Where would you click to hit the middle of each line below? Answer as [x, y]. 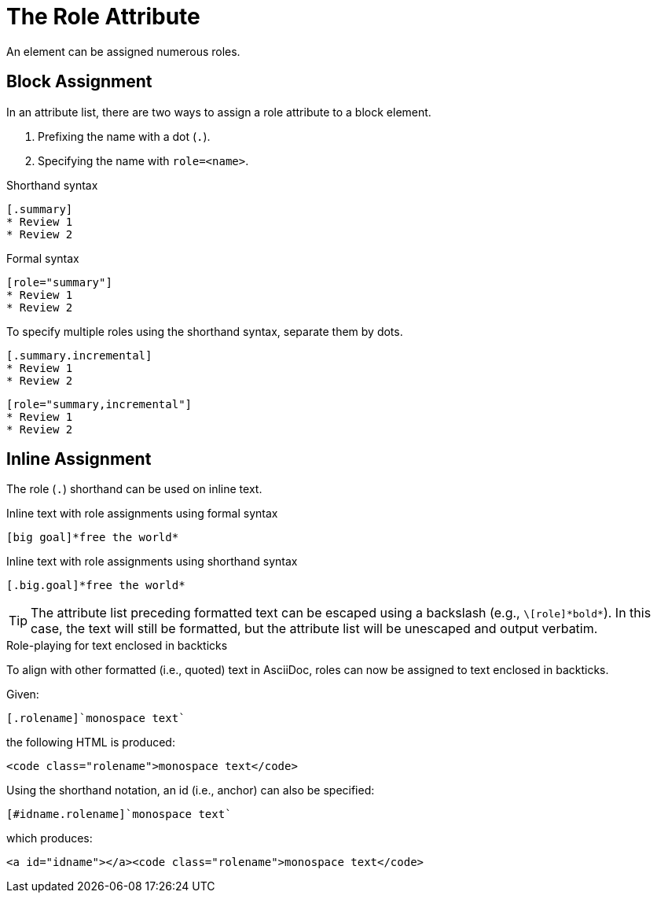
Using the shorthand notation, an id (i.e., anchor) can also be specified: [191, 790]
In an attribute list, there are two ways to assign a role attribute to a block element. [219, 112]
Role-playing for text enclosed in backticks [117, 646]
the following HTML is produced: [91, 742]
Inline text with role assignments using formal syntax [142, 514]
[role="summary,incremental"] [99, 404]
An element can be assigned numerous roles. [123, 51]
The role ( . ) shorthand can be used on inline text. [134, 489]
